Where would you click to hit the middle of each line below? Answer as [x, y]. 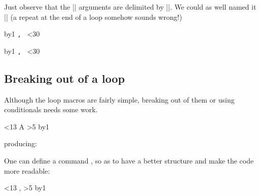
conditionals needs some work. [51, 109]
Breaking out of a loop [65, 78]
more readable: [27, 170]
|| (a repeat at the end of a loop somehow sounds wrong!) [93, 17]
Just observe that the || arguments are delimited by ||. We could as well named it [130, 7]
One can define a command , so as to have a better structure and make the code [129, 161]
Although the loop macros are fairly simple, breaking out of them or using [119, 99]
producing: [21, 143]
